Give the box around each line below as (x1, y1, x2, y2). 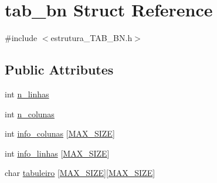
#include (5, 32, 38, 44)
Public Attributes (5, 60, 114, 79)
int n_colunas (5, 107, 55, 120)
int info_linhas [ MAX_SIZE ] (5, 147, 110, 159)
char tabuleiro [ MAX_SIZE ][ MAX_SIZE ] (5, 167, 155, 179)
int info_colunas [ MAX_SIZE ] (5, 127, 115, 140)
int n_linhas (5, 87, 49, 100)
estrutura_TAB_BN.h (50, 32, 133, 44)
